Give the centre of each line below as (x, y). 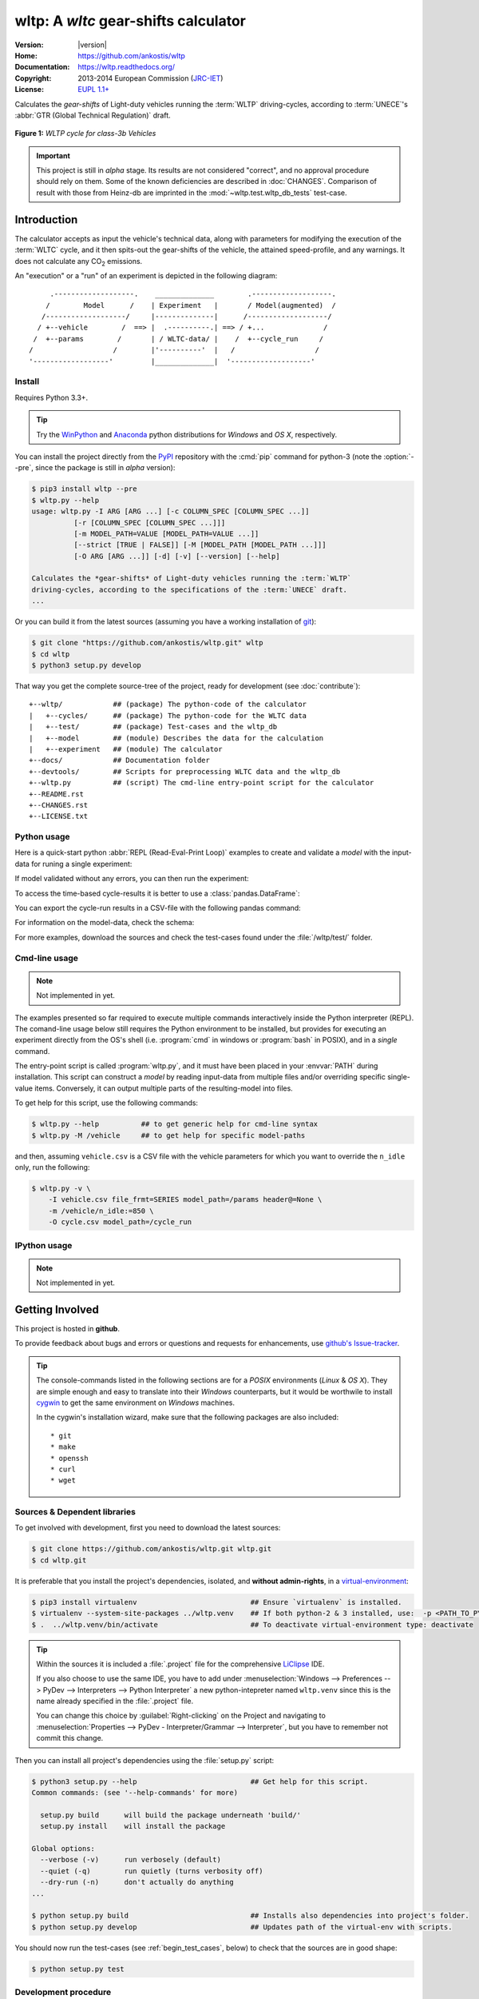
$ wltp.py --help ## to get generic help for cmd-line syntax (175, 1124)
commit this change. (70, 1738)
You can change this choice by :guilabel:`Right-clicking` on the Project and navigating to (181, 1716)
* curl (63, 1469)
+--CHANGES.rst (59, 805)
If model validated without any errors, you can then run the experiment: (132, 879)
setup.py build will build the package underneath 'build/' (171, 1815)
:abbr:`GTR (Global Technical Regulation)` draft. (93, 115)
